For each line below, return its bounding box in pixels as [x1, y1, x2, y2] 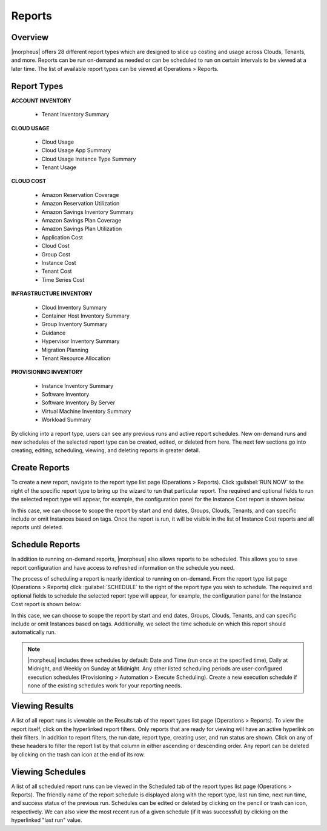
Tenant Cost [41, 267, 72, 275]
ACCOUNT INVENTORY [11, 97, 71, 104]
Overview [11, 32, 49, 42]
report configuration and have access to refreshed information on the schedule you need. [11, 564, 235, 571]
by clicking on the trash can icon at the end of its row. [11, 750, 145, 758]
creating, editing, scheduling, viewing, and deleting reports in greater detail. [11, 447, 200, 454]
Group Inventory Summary [41, 321, 108, 328]
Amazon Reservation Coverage [41, 191, 119, 198]
